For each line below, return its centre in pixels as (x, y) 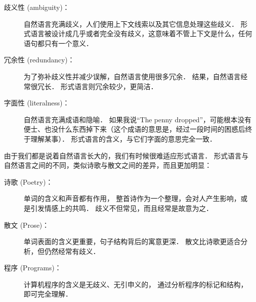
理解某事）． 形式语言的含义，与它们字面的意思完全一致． (123, 138)
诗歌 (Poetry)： (28, 181)
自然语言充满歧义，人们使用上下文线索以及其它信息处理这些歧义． (131, 24)
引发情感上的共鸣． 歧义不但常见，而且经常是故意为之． (122, 208)
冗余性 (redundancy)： (39, 60)
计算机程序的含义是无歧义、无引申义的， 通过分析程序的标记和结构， (136, 284)
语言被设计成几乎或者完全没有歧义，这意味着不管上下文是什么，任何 (141, 33)
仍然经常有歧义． (72, 251)
